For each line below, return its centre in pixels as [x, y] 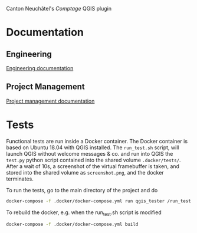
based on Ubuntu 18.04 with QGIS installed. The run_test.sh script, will [93, 147]
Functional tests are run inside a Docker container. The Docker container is [97, 141]
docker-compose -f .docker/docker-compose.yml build [72, 224]
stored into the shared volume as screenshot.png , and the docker [85, 172]
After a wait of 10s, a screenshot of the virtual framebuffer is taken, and [93, 166]
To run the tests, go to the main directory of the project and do [82, 190]
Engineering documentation [40, 68]
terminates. [20, 179]
